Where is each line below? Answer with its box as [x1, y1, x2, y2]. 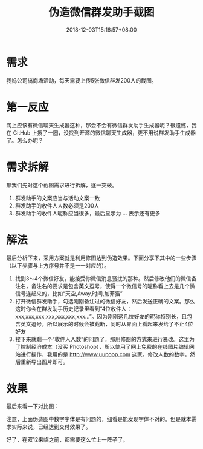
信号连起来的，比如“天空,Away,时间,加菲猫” [14, 289, 123, 297]
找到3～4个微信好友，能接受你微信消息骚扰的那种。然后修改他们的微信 [14, 274, 192, 282]
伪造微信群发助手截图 [48, 5, 155, 19]
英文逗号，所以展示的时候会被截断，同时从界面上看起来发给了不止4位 [20, 320, 193, 328]
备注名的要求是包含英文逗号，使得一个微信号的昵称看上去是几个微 [31, 282, 195, 289]
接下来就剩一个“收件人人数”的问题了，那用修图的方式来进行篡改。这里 [14, 335, 190, 343]
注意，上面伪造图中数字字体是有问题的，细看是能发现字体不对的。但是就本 [6, 416, 192, 423]
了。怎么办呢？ [6, 137, 43, 144]
